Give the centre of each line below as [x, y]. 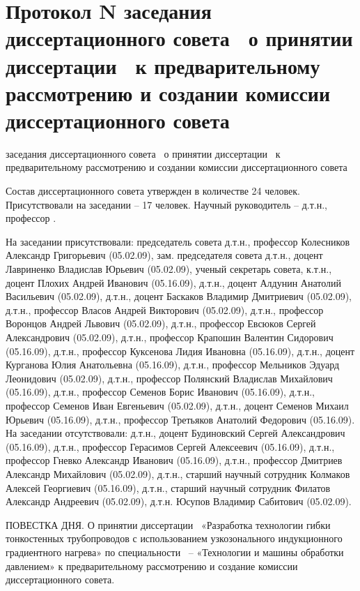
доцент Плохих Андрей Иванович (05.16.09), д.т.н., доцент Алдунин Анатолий [173, 282]
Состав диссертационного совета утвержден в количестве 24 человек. [153, 191]
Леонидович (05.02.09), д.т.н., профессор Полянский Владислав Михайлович [169, 378]
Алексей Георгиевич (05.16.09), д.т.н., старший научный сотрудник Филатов [168, 487]
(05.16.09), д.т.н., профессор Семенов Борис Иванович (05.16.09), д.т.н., [160, 392]
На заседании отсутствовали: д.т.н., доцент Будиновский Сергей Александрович [175, 433]
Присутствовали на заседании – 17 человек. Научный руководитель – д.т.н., [167, 204]
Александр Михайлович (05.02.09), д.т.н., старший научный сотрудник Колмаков [178, 473]
